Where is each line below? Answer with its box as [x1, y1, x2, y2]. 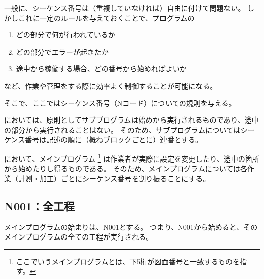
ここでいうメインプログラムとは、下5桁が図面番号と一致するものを [16, 256, 240, 266]
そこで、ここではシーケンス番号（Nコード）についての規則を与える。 [4, 97, 236, 108]
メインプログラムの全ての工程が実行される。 [4, 231, 153, 242]
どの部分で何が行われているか [16, 29, 115, 40]
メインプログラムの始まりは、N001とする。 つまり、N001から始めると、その [4, 221, 258, 232]
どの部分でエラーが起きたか [16, 46, 109, 57]
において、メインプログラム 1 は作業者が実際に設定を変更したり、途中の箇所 [4, 151, 259, 164]
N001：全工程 [4, 197, 75, 213]
